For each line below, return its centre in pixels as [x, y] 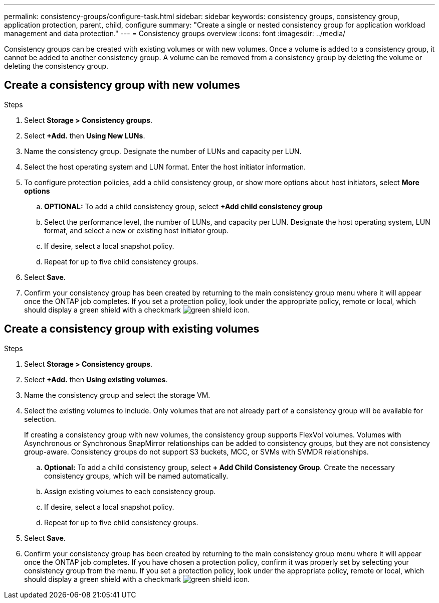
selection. [40, 419]
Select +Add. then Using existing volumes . [96, 379]
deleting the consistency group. [56, 66]
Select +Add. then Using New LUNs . [85, 135]
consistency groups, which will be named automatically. [136, 476]
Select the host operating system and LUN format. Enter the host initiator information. [165, 167]
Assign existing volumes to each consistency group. [130, 491]
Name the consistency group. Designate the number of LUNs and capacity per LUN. [163, 151]
